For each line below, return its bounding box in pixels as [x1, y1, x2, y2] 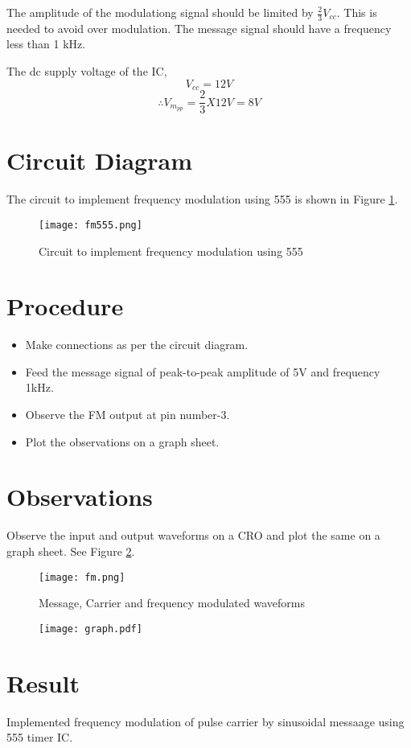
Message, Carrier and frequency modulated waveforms [39, 594, 305, 611]
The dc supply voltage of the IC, [6, 63, 167, 80]
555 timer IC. [6, 729, 73, 746]
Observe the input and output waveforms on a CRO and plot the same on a [6, 527, 380, 544]
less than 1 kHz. [6, 35, 86, 52]
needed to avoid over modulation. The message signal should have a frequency [6, 19, 392, 36]
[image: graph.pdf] [39, 623, 142, 635]
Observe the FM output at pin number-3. [25, 406, 230, 422]
